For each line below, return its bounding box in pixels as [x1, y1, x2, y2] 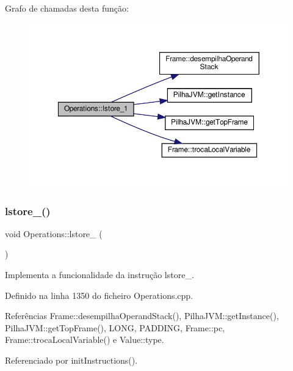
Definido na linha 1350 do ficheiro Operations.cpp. [5, 288, 194, 301]
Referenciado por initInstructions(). [5, 353, 138, 366]
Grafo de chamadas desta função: [5, 2, 129, 14]
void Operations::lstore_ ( [5, 227, 103, 240]
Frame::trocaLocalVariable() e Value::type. [5, 333, 164, 346]
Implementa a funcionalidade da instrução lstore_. [5, 268, 194, 281]
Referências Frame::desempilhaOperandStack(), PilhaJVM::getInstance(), [5, 309, 279, 322]
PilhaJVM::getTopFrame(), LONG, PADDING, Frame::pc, [5, 321, 225, 334]
